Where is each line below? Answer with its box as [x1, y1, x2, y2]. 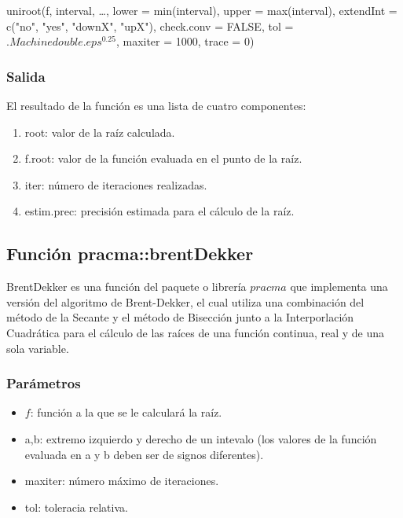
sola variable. [6, 340, 69, 356]
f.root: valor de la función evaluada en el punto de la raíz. [24, 150, 302, 167]
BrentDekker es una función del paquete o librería [6, 278, 247, 295]
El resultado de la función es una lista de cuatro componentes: [6, 97, 306, 113]
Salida [6, 66, 46, 86]
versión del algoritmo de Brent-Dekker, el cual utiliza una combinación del [6, 293, 365, 310]
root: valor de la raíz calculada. [24, 123, 175, 140]
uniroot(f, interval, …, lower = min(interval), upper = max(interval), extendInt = [6, 2, 398, 18]
